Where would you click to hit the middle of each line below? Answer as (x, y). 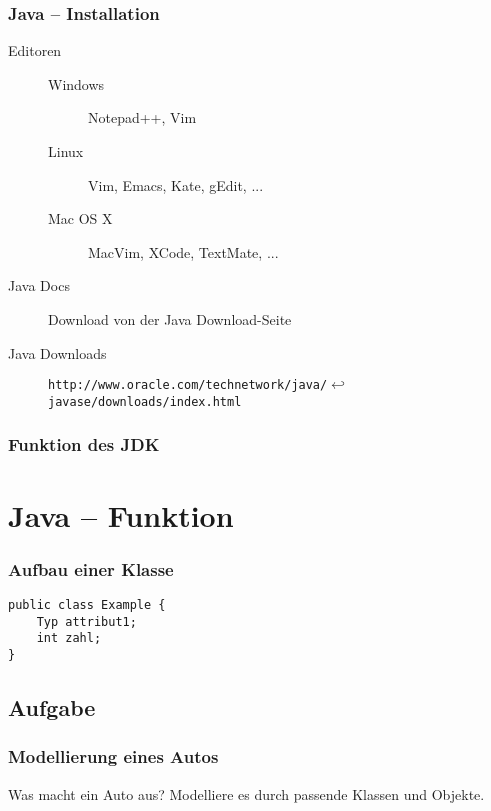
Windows (76, 83)
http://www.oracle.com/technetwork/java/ (188, 385)
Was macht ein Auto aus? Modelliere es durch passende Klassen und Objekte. (246, 793)
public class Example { (87, 604)
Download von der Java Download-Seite (170, 318)
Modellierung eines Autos (113, 756)
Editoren (35, 50)
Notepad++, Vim (142, 117)
